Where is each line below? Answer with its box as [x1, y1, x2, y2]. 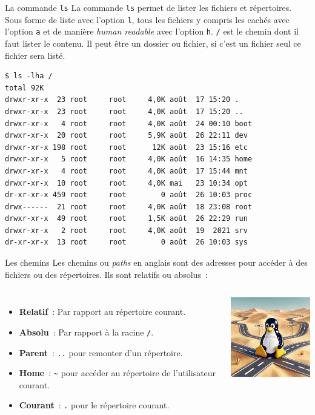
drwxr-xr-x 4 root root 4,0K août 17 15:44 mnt [5, 166, 248, 175]
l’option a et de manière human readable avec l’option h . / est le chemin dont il [5, 25, 299, 38]
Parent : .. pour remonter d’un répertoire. [19, 346, 183, 359]
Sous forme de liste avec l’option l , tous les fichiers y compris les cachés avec [5, 13, 290, 25]
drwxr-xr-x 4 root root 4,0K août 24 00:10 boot [5, 119, 253, 128]
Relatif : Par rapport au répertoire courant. [19, 305, 186, 318]
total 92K [5, 83, 44, 92]
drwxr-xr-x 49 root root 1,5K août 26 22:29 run [5, 214, 248, 223]
